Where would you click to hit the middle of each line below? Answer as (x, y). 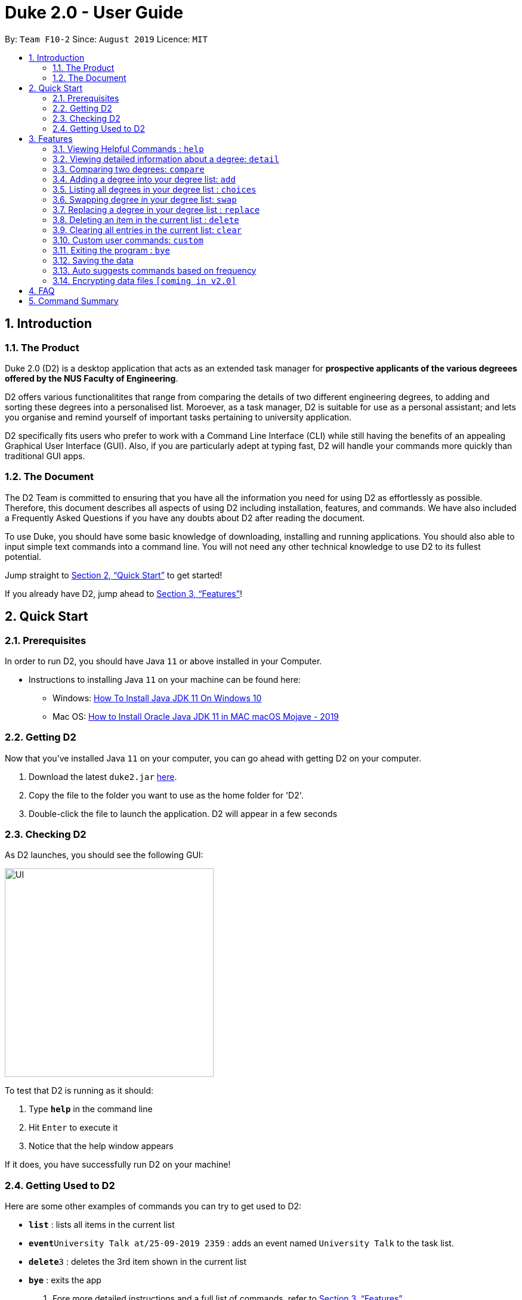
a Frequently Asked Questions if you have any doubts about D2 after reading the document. (185, 518)
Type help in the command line (91, 1109)
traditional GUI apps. (45, 456)
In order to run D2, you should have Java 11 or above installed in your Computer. (163, 661)
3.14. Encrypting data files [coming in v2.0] (144, 280)
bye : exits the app (65, 1280)
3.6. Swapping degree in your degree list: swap (145, 199)
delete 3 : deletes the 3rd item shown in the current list (138, 1262)
